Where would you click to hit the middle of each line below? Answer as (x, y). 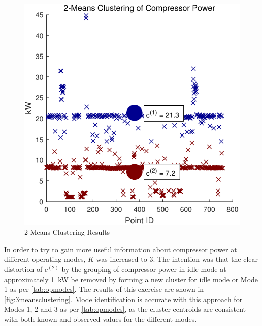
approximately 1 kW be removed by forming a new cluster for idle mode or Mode (131, 279)
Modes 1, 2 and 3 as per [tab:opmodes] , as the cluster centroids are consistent (125, 309)
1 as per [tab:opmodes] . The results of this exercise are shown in (104, 289)
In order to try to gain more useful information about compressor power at (121, 249)
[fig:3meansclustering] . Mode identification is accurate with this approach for (123, 299)
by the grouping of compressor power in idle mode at (144, 269)
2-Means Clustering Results (67, 232)
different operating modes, (45, 259)
